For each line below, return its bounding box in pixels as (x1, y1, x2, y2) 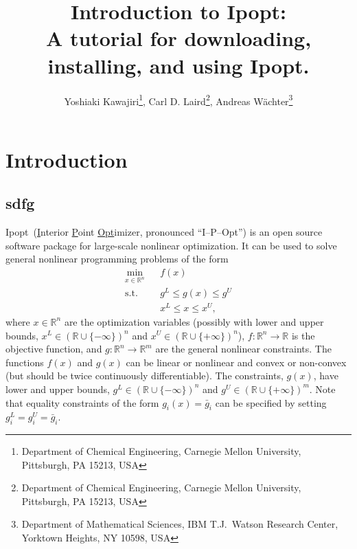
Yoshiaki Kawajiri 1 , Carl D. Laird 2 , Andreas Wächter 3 (64, 91, 293, 108)
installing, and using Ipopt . (47, 51, 310, 79)
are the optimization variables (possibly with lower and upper (64, 314, 324, 328)
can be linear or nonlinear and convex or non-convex (126, 355, 347, 369)
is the (291, 328, 315, 342)
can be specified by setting (215, 395, 327, 410)
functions (5, 355, 44, 369)
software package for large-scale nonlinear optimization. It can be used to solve (5, 238, 337, 252)
